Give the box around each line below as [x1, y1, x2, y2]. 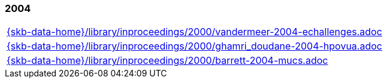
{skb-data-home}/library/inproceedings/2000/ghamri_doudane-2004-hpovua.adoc [7, 40, 382, 53]
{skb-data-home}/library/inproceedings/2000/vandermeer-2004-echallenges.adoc [7, 26, 382, 38]
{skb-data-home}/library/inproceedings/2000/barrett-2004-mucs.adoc [7, 54, 328, 67]
